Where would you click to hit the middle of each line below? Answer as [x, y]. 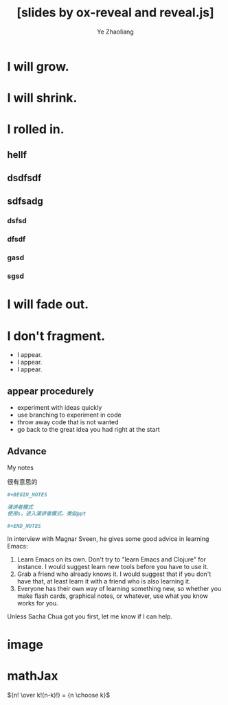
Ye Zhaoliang [115, 32]
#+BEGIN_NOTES [27, 495]
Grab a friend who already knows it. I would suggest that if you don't [114, 574]
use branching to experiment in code [69, 415]
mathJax [33, 676]
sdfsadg [25, 201]
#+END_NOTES [24, 526]
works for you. [37, 603]
